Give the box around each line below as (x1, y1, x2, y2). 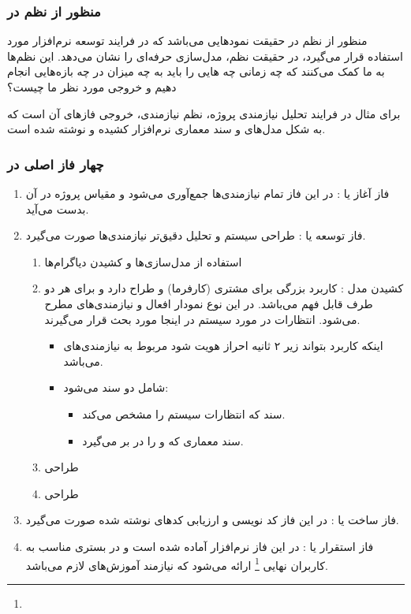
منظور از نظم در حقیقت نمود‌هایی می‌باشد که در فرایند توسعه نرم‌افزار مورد (7, 32, 368, 49)
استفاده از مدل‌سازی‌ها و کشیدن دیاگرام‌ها (44, 253, 242, 270)
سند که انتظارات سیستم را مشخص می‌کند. (82, 405, 286, 422)
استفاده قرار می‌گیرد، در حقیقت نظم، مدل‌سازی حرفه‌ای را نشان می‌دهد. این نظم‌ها (7, 47, 403, 64)
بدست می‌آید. (25, 200, 89, 217)
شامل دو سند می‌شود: (63, 379, 169, 396)
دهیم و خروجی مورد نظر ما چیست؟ (7, 79, 177, 95)
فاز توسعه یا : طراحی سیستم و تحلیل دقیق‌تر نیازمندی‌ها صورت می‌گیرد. (25, 227, 366, 244)
